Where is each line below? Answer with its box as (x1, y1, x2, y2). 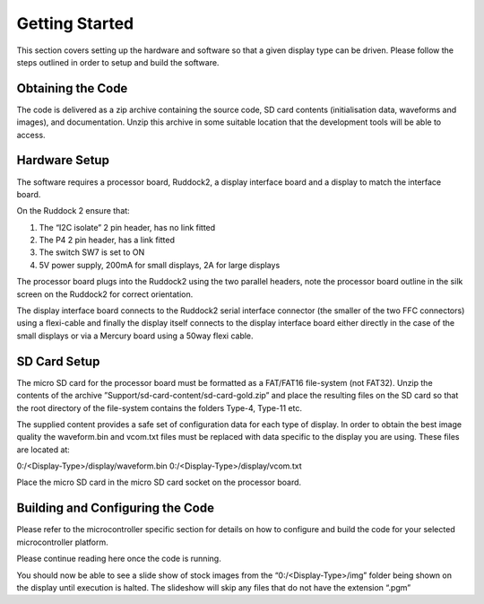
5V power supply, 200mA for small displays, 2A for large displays (39, 259, 281, 270)
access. (16, 129, 46, 140)
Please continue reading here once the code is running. (16, 553, 221, 565)
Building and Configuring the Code (16, 501, 215, 516)
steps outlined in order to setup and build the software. (16, 57, 220, 67)
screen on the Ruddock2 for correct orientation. (16, 288, 194, 300)
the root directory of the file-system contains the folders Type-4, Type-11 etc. (16, 402, 303, 413)
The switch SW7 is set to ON (39, 247, 145, 258)
